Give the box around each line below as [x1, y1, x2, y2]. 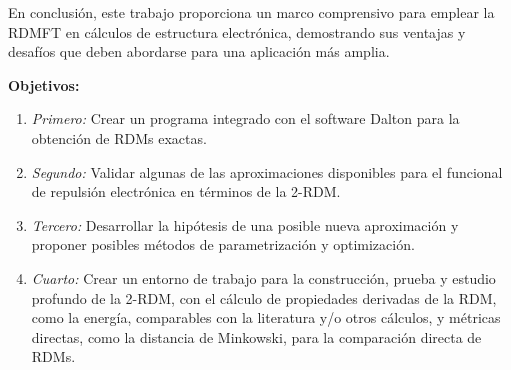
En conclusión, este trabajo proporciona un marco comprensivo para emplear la [8, 2, 495, 22]
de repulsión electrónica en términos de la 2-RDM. [31, 181, 341, 202]
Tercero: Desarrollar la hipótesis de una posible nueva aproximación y [31, 214, 459, 235]
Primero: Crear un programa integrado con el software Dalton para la [31, 108, 460, 129]
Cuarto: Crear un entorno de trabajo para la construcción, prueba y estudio [31, 267, 496, 288]
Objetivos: [8, 74, 80, 95]
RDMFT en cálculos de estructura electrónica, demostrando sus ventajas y [8, 21, 466, 42]
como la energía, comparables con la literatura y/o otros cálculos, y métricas [31, 307, 501, 328]
